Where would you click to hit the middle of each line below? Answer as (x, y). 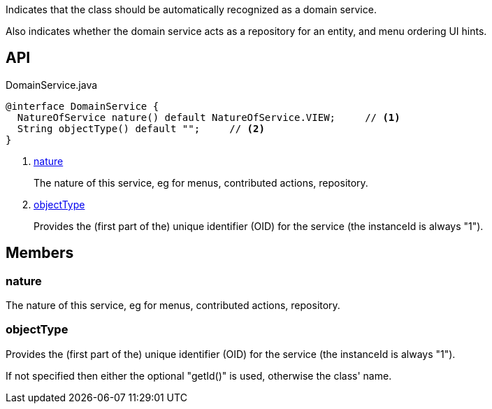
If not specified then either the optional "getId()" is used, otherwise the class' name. (199, 375)
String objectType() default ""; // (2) (141, 128)
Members (40, 253)
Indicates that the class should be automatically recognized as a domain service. (191, 9)
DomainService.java (52, 85)
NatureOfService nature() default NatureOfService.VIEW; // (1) (209, 117)
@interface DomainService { (82, 106)
